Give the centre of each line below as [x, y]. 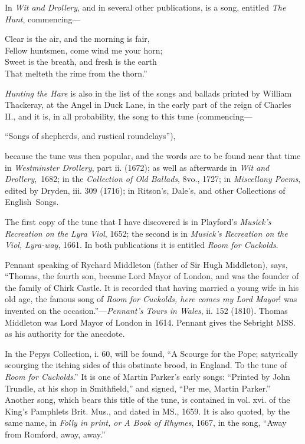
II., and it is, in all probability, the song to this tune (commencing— [129, 116]
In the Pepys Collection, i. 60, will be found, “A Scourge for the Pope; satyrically [151, 353]
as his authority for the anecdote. [65, 334]
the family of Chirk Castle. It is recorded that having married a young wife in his [152, 287]
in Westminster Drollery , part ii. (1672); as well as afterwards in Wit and [137, 167]
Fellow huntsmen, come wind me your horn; [84, 50]
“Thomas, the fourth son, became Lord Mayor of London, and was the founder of [152, 276]
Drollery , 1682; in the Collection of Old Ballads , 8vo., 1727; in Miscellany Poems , [153, 179]
